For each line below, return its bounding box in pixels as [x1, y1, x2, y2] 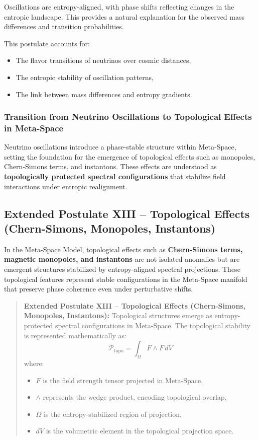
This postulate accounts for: [4, 38, 90, 48]
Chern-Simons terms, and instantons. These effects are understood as [4, 161, 217, 172]
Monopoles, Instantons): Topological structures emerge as [24, 310, 212, 321]
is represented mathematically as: [24, 330, 126, 340]
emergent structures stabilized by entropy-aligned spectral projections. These [4, 264, 240, 274]
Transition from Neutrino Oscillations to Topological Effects [4, 110, 252, 123]
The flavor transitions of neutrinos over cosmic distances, [16, 55, 191, 65]
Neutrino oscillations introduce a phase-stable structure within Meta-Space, [4, 141, 236, 152]
